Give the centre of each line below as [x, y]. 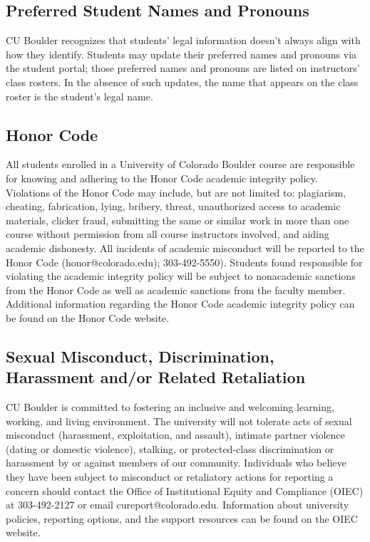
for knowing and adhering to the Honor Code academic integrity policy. [162, 178]
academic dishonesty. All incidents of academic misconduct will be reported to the [185, 247]
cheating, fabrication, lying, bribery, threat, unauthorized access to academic [173, 206]
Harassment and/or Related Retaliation [156, 377]
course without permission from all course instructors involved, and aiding [168, 234]
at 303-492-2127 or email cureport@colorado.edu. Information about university [178, 505]
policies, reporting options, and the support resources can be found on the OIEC [182, 518]
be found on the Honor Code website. [88, 317]
